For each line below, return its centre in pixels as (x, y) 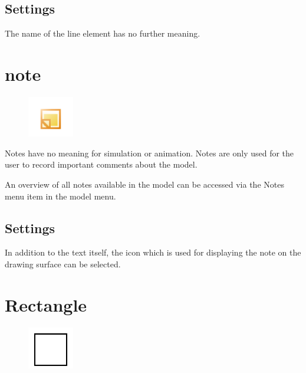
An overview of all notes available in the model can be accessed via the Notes (144, 184)
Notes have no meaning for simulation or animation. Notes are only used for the (149, 153)
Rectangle (46, 304)
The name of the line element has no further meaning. (103, 33)
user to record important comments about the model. (101, 164)
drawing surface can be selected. (63, 264)
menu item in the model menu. (60, 196)
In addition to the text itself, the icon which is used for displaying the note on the (153, 252)
